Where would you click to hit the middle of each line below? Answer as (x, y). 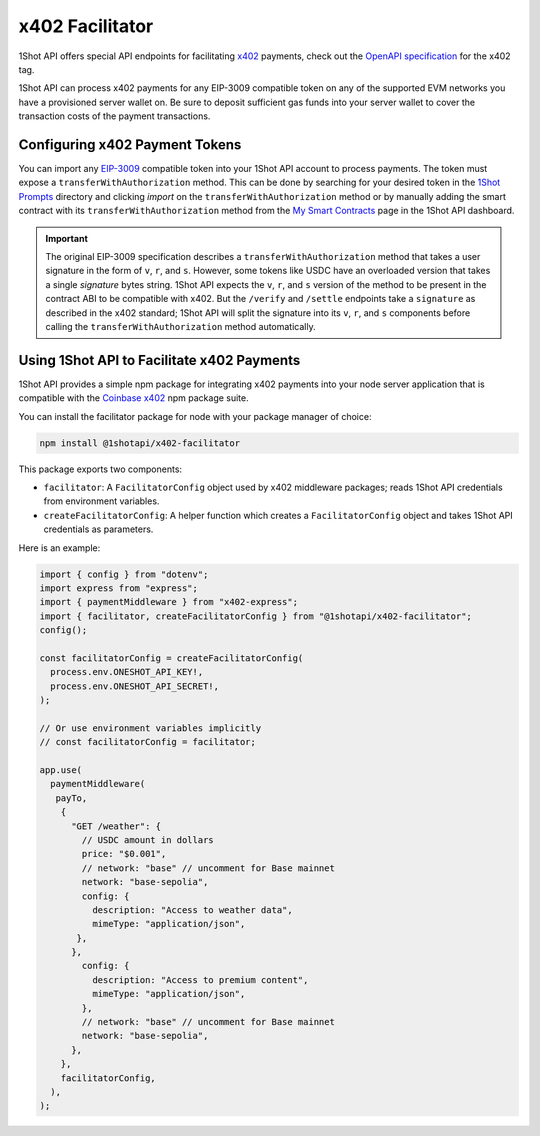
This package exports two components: (100, 469)
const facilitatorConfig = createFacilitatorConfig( (171, 658)
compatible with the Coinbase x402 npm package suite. (133, 398)
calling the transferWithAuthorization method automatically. (180, 326)
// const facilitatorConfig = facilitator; (148, 742)
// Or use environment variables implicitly (150, 728)
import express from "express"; (119, 588)
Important (67, 238)
